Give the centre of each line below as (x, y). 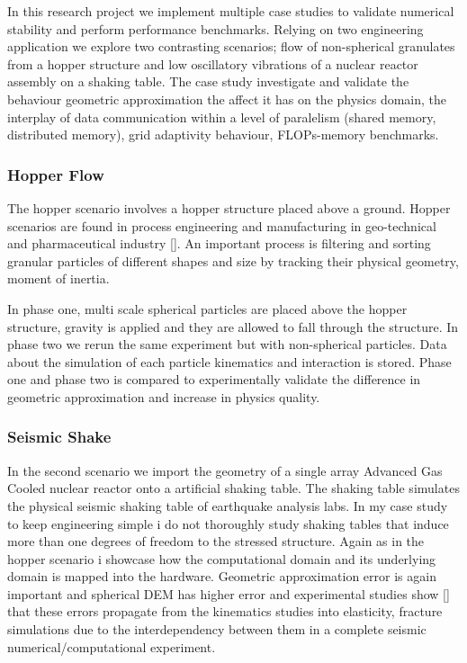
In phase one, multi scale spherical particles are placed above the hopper (207, 308)
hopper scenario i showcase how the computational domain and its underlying (222, 558)
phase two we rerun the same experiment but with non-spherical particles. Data (227, 344)
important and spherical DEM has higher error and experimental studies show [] (229, 593)
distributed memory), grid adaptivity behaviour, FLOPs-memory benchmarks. (223, 134)
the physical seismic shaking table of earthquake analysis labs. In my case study (228, 505)
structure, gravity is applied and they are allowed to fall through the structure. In (233, 326)
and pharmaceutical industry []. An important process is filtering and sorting (219, 243)
